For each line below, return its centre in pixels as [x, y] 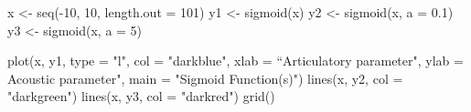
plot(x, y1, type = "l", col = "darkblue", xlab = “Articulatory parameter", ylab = [235, 61]
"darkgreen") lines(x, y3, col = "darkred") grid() [141, 96]
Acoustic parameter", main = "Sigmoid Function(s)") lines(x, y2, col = [205, 78]
